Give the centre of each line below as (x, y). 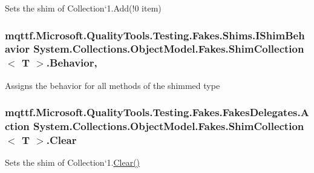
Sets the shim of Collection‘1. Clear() (73, 162)
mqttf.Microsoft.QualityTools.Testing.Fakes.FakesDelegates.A (157, 112)
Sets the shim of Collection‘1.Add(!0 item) (83, 8)
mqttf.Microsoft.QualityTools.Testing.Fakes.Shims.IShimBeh (155, 35)
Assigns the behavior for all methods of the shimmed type (113, 85)
